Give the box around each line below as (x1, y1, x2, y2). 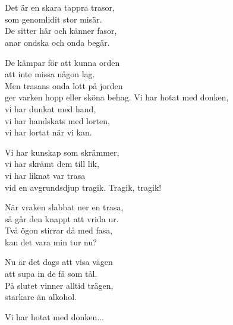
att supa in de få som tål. (5, 267, 97, 280)
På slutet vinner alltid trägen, (5, 279, 114, 291)
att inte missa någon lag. (5, 68, 95, 80)
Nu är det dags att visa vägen (5, 255, 113, 268)
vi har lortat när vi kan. (5, 126, 92, 138)
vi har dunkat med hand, (5, 102, 96, 115)
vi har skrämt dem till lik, (5, 157, 99, 170)
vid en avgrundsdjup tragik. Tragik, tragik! (5, 181, 162, 193)
